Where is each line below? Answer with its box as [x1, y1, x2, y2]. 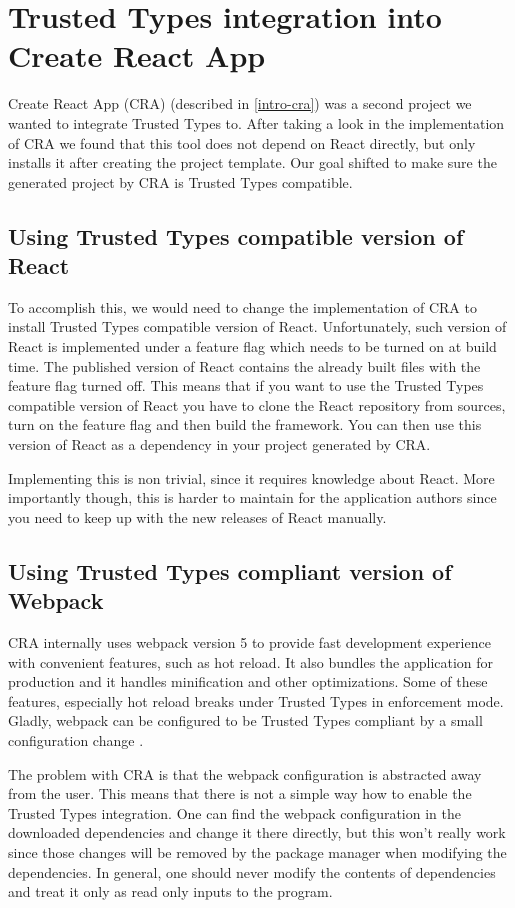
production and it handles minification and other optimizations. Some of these [8, 671, 488, 692]
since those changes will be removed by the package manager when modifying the [8, 841, 507, 862]
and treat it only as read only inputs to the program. [8, 881, 333, 902]
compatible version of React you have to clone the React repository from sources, [8, 394, 506, 415]
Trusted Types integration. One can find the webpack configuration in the [8, 802, 461, 823]
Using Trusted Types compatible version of [8, 220, 464, 251]
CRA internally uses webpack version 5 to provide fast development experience [8, 632, 491, 652]
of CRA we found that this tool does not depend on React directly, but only [8, 132, 476, 153]
